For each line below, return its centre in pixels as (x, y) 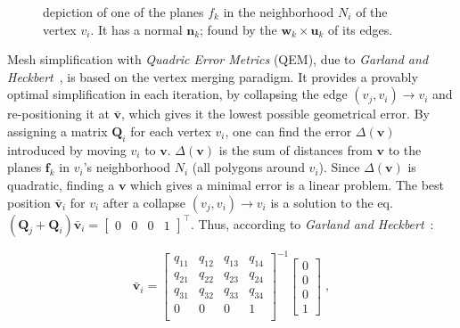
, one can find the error (288, 131)
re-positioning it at (58, 114)
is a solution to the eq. (332, 202)
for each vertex (171, 131)
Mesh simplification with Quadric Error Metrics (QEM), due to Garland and (218, 59)
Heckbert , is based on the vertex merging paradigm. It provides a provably (213, 76)
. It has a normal (136, 29)
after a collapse (144, 202)
